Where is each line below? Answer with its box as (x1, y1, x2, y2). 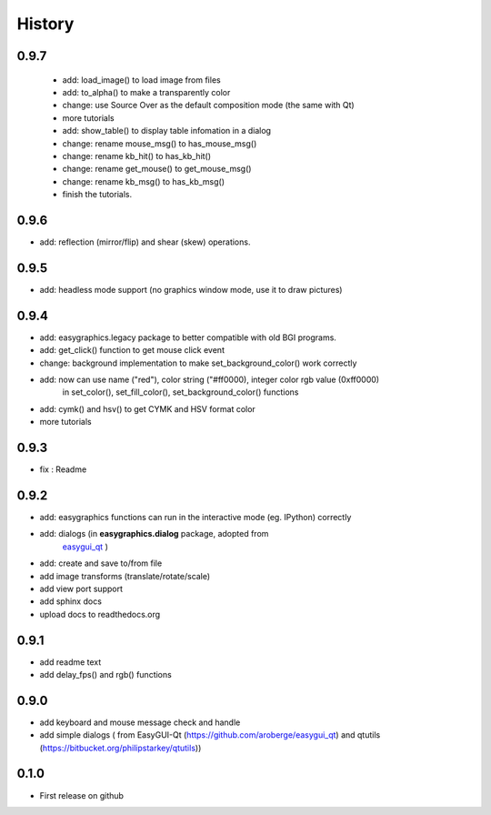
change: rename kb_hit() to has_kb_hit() (62, 150, 212, 161)
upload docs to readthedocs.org (39, 609, 161, 619)
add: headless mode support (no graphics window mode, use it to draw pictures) (39, 284, 343, 295)
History (16, 14, 75, 34)
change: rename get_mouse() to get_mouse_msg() (62, 164, 252, 175)
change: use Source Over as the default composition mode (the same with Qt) (62, 100, 355, 111)
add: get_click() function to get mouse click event (39, 345, 225, 356)
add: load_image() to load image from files (62, 74, 222, 86)
